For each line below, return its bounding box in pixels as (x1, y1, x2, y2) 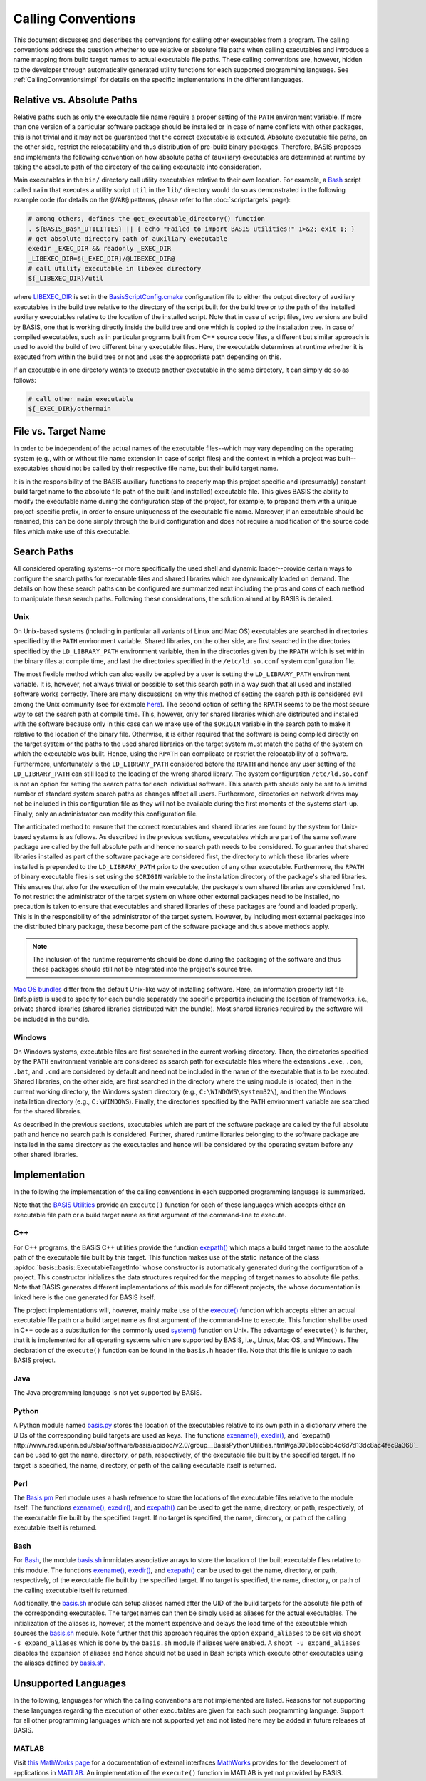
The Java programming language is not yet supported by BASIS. (13, 1388, 202, 1397)
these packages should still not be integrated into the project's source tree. (32, 965, 253, 974)
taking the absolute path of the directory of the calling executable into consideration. (13, 162, 261, 171)
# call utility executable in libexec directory (28, 264, 202, 273)
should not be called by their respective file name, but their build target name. (50, 464, 279, 473)
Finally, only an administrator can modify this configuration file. (13, 809, 199, 818)
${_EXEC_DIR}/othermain (28, 405, 112, 412)
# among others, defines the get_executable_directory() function (28, 214, 265, 223)
